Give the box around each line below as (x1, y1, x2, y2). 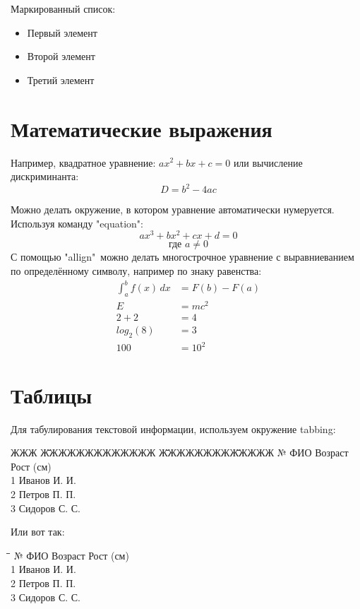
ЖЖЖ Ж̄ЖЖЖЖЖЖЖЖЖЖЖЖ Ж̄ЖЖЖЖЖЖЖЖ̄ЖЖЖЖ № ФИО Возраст (11, 445, 349, 460)
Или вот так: (11, 524, 65, 539)
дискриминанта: (11, 169, 79, 184)
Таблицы (11, 380, 92, 409)
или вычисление (233, 155, 303, 170)
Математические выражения (11, 114, 272, 143)
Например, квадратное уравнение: (11, 155, 156, 170)
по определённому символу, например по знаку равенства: (11, 264, 262, 278)
